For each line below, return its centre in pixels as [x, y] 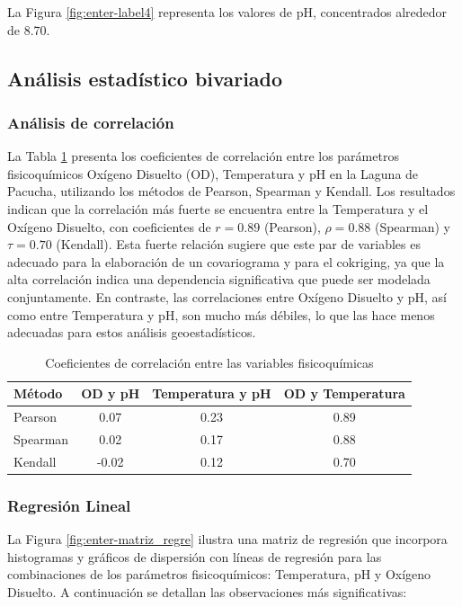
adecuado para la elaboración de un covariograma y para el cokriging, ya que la [226, 261]
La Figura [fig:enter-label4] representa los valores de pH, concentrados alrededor [227, 12]
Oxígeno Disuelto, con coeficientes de [109, 226]
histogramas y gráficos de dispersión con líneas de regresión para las [195, 556]
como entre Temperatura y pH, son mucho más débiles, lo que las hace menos [221, 314]
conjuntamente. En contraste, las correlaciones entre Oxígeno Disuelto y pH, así [227, 296]
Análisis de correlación [91, 122]
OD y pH [111, 393]
